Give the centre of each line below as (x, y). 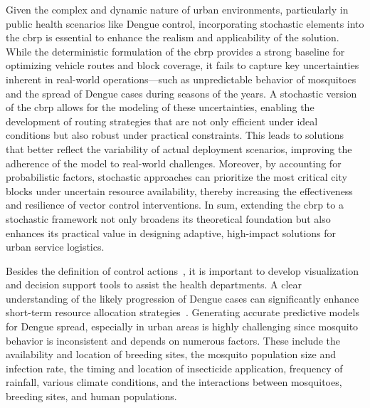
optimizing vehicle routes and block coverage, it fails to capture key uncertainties (183, 65)
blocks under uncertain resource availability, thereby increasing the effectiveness (179, 190)
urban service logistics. (55, 247)
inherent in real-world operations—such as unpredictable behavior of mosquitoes (181, 79)
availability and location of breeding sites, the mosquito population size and (171, 354)
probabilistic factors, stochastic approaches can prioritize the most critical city (176, 177)
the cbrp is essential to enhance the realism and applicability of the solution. (173, 37)
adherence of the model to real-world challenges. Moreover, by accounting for (174, 163)
